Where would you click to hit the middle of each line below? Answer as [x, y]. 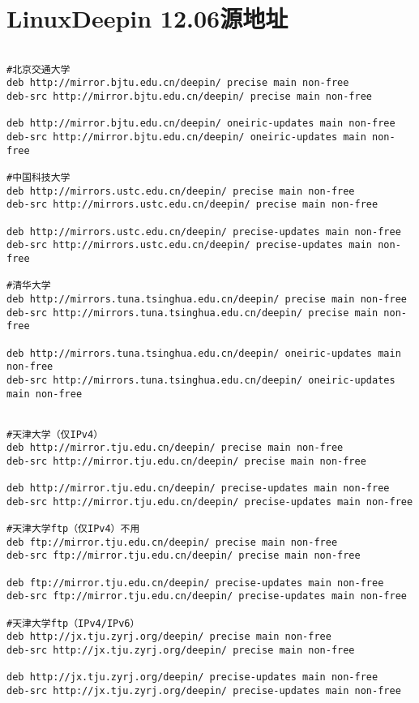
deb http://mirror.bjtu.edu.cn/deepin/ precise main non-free [178, 83]
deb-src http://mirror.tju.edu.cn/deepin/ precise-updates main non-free [210, 502]
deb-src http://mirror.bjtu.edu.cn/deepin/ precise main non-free [190, 97]
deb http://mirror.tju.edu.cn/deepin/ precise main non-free [175, 448]
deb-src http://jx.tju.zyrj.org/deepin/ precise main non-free [181, 650]
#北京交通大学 [38, 69]
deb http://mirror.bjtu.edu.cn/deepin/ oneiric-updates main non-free [201, 124]
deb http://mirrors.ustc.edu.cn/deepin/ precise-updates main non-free [204, 231]
